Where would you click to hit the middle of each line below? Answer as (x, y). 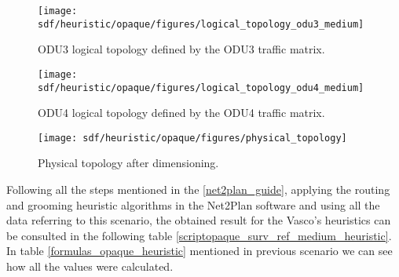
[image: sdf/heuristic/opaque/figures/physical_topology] (192, 138)
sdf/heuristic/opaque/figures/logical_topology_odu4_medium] (201, 87)
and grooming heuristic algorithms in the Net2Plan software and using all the (193, 204)
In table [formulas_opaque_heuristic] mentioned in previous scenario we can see (199, 251)
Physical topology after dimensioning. (128, 163)
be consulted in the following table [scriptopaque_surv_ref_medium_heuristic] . (199, 235)
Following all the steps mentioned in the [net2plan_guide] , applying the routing (198, 190)
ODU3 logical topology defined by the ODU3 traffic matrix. (181, 49)
